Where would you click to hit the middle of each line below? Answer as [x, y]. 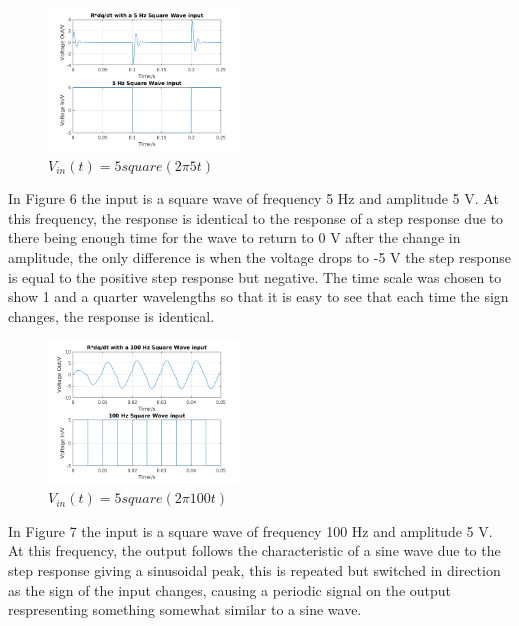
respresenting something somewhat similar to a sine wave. [185, 609]
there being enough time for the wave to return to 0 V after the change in [234, 237]
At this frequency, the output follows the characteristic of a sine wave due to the [254, 550]
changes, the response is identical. [111, 315]
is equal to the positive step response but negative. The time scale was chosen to [255, 276]
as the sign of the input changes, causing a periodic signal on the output [230, 589]
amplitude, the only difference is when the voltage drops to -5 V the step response [259, 257]
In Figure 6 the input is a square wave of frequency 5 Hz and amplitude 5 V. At [253, 198]
